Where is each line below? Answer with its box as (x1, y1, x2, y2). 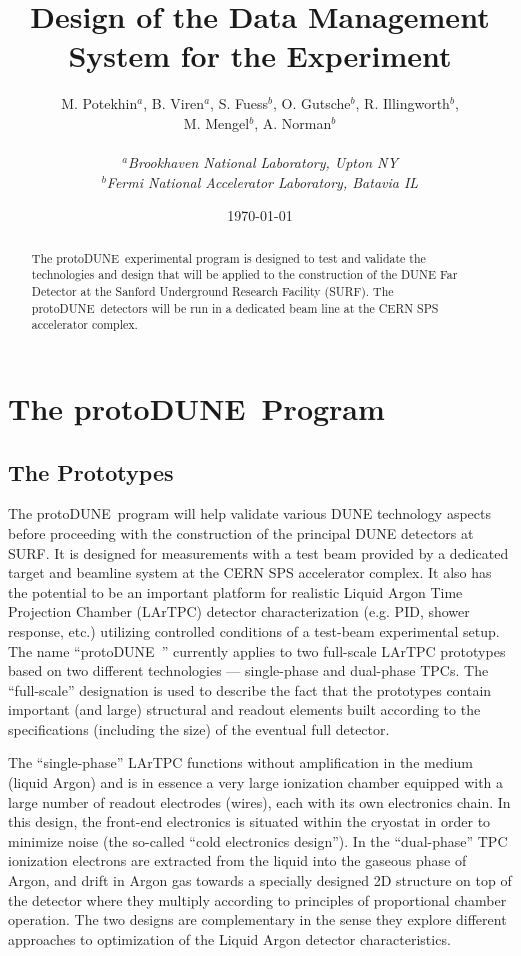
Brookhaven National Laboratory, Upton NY (128, 152, 398, 173)
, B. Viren (143, 93, 205, 114)
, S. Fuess (210, 93, 268, 114)
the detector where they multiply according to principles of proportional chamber (8, 889, 507, 910)
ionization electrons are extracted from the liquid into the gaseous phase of (8, 850, 467, 871)
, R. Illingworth (355, 93, 450, 114)
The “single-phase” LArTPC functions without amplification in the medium (8, 752, 474, 773)
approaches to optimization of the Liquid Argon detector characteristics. (8, 928, 451, 949)
